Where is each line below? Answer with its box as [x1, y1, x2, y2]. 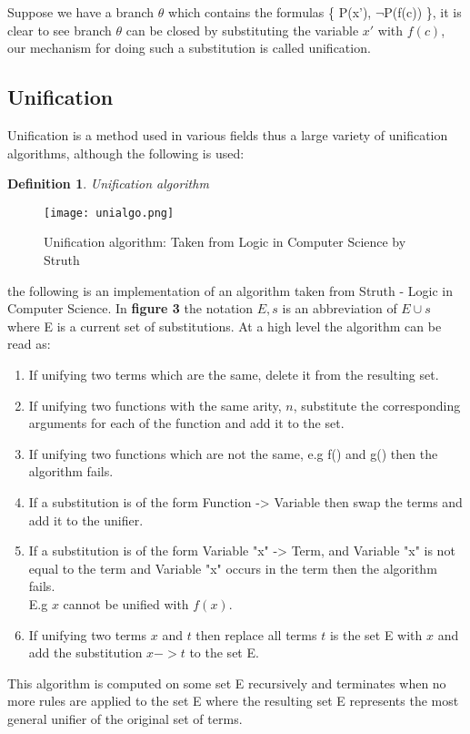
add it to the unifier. [28, 510, 144, 529]
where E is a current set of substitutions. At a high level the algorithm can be [7, 316, 442, 335]
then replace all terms [195, 625, 317, 644]
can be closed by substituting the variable [125, 20, 359, 39]
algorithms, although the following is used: [7, 143, 245, 162]
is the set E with [329, 625, 423, 644]
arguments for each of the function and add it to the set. [28, 413, 345, 433]
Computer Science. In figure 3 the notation [7, 299, 254, 318]
